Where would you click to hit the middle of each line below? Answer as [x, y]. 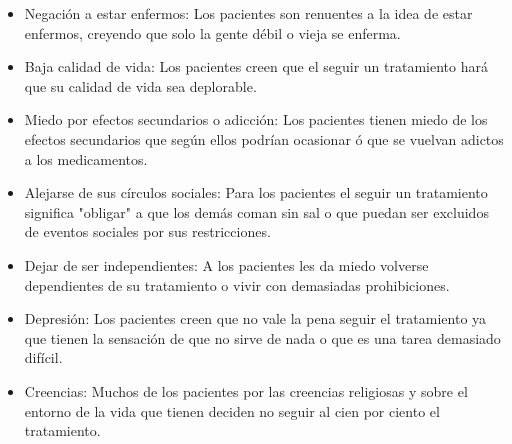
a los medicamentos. [86, 158]
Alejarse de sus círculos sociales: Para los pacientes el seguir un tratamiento [256, 192]
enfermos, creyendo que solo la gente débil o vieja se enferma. [212, 32]
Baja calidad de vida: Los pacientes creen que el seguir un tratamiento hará [256, 66]
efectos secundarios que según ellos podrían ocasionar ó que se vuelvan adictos [264, 138]
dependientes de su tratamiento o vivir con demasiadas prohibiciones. [237, 284]
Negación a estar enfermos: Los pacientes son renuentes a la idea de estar [248, 13]
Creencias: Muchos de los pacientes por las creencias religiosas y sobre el [246, 390]
